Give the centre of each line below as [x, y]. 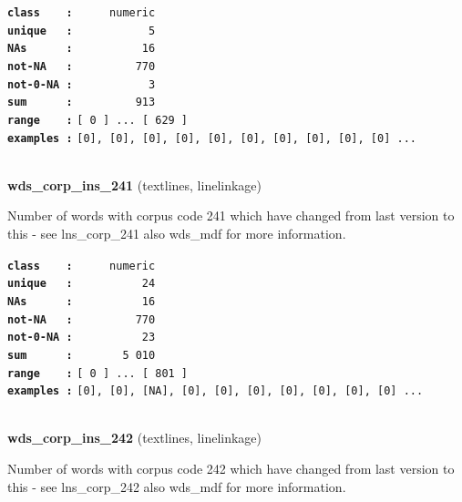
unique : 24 [82, 284]
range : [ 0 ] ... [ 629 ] [98, 120]
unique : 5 [82, 31]
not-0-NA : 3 [82, 84]
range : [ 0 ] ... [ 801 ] [98, 373]
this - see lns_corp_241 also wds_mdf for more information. [177, 234]
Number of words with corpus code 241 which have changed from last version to [231, 215]
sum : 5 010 [82, 355]
